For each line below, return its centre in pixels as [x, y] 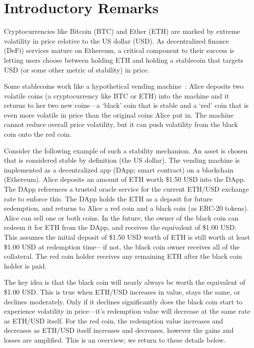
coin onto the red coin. [38, 134]
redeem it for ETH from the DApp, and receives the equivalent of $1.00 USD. [120, 227]
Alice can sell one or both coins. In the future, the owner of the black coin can [121, 217]
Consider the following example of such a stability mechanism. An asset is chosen [126, 150]
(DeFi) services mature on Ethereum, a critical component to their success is [119, 50]
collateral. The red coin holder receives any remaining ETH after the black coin [123, 256]
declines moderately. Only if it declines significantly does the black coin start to [123, 301]
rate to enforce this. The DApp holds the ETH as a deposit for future [108, 198]
